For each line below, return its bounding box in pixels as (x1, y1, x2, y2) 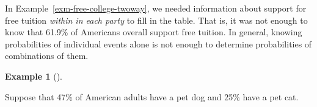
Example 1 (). (5, 69, 62, 82)
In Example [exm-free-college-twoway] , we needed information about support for (5, 2, 307, 14)
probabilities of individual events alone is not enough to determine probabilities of (5, 37, 312, 50)
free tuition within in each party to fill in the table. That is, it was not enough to (5, 13, 308, 26)
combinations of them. (5, 49, 89, 62)
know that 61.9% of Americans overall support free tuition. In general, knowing (5, 26, 302, 38)
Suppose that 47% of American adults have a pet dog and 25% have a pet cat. (5, 90, 299, 103)
